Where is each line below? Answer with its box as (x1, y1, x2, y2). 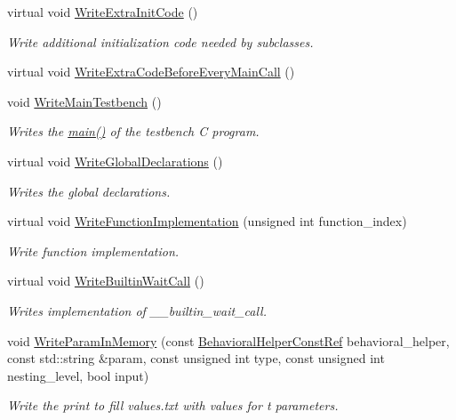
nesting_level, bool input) (7, 366, 149, 384)
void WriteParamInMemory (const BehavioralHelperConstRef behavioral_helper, (7, 331, 450, 350)
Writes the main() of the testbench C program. (7, 122, 260, 141)
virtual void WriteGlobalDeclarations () (7, 151, 223, 170)
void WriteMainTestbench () (7, 92, 162, 110)
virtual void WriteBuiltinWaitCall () (7, 271, 204, 290)
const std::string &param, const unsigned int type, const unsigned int (7, 349, 385, 367)
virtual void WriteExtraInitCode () (7, 3, 198, 20)
